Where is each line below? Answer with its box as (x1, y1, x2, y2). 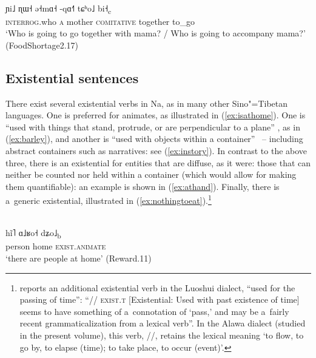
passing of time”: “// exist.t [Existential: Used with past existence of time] (19, 293, 300, 306)
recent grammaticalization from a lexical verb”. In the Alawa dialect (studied (19, 317, 306, 329)
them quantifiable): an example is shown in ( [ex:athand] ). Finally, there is (5, 180, 280, 192)
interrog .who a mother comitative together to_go (5, 15, 195, 27)
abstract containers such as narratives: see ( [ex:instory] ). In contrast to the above (5, 144, 308, 157)
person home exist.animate (5, 240, 106, 252)
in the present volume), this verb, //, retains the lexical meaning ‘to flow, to (19, 328, 304, 341)
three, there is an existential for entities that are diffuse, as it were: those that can (5, 156, 311, 169)
